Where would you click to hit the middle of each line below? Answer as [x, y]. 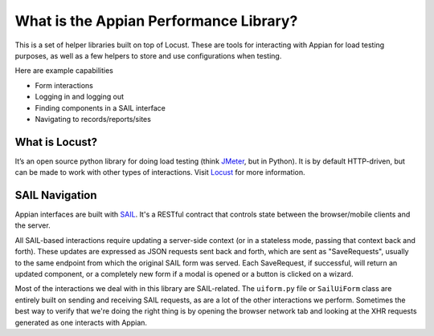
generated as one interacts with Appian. [81, 322]
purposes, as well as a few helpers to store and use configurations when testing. [148, 55]
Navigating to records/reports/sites [93, 119]
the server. [33, 225]
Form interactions [64, 85]
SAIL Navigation [56, 195]
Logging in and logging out [80, 97]
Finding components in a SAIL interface [100, 107]
